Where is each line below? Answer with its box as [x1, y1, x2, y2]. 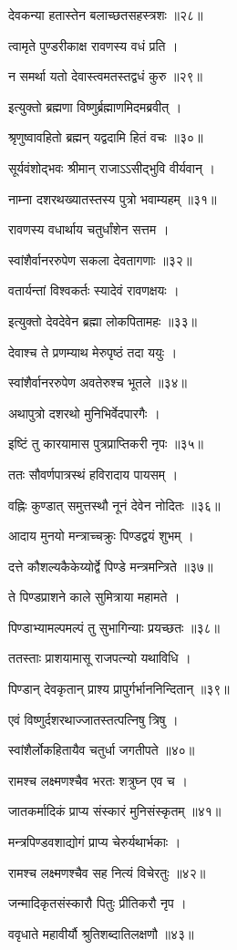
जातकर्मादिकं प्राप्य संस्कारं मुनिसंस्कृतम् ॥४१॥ [8, 801, 222, 821]
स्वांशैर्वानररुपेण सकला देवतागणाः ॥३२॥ [8, 250, 192, 269]
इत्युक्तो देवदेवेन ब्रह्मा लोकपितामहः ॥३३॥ [8, 311, 198, 330]
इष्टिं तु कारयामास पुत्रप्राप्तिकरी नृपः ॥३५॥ [8, 434, 203, 453]
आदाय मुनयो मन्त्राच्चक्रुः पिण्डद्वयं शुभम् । [8, 526, 194, 545]
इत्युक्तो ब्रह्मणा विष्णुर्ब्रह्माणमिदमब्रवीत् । [8, 97, 182, 116]
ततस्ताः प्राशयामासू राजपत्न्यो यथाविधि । [8, 648, 191, 667]
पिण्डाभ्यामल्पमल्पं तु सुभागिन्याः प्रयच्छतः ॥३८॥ [8, 617, 221, 636]
